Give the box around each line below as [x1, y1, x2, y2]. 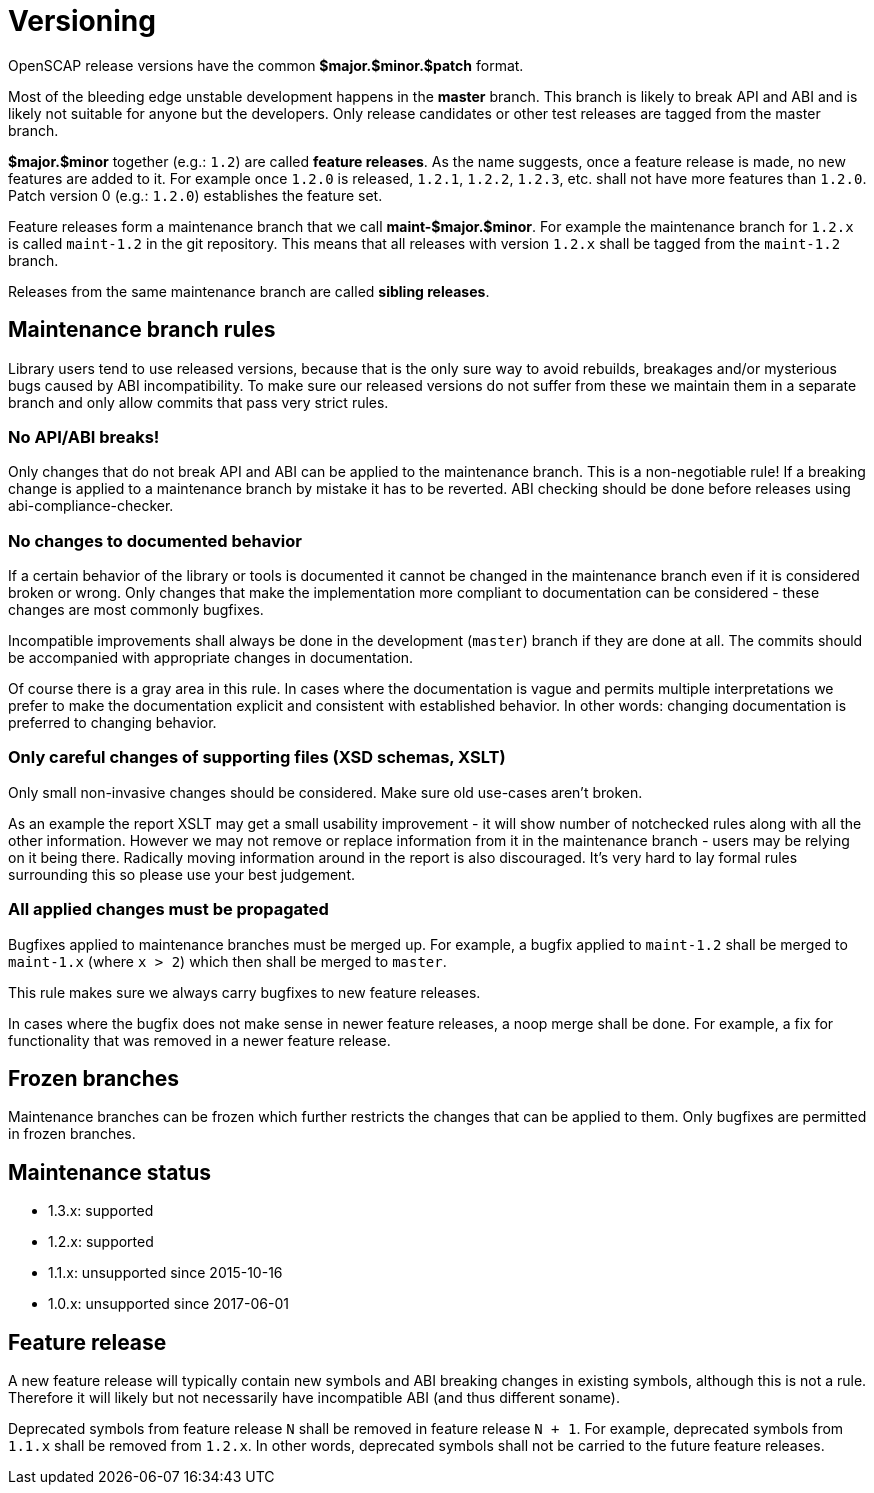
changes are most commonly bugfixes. [8, 601, 264, 619]
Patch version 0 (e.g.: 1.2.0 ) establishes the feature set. [8, 186, 383, 204]
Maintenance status [8, 1159, 211, 1185]
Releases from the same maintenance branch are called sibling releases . [8, 282, 490, 300]
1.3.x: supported [48, 1202, 154, 1220]
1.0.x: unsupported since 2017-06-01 [48, 1295, 289, 1313]
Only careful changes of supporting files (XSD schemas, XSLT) [8, 747, 506, 768]
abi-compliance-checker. [8, 497, 174, 515]
